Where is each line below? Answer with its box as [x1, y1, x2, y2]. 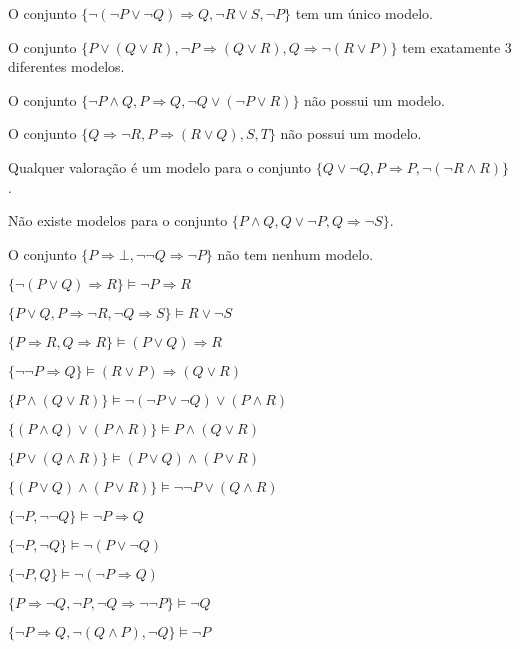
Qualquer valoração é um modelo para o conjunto [8, 156, 312, 177]
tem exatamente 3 [402, 36, 512, 57]
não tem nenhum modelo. [217, 243, 374, 264]
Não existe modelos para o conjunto [8, 210, 228, 231]
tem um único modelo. [295, 3, 433, 23]
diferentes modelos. [8, 56, 125, 77]
